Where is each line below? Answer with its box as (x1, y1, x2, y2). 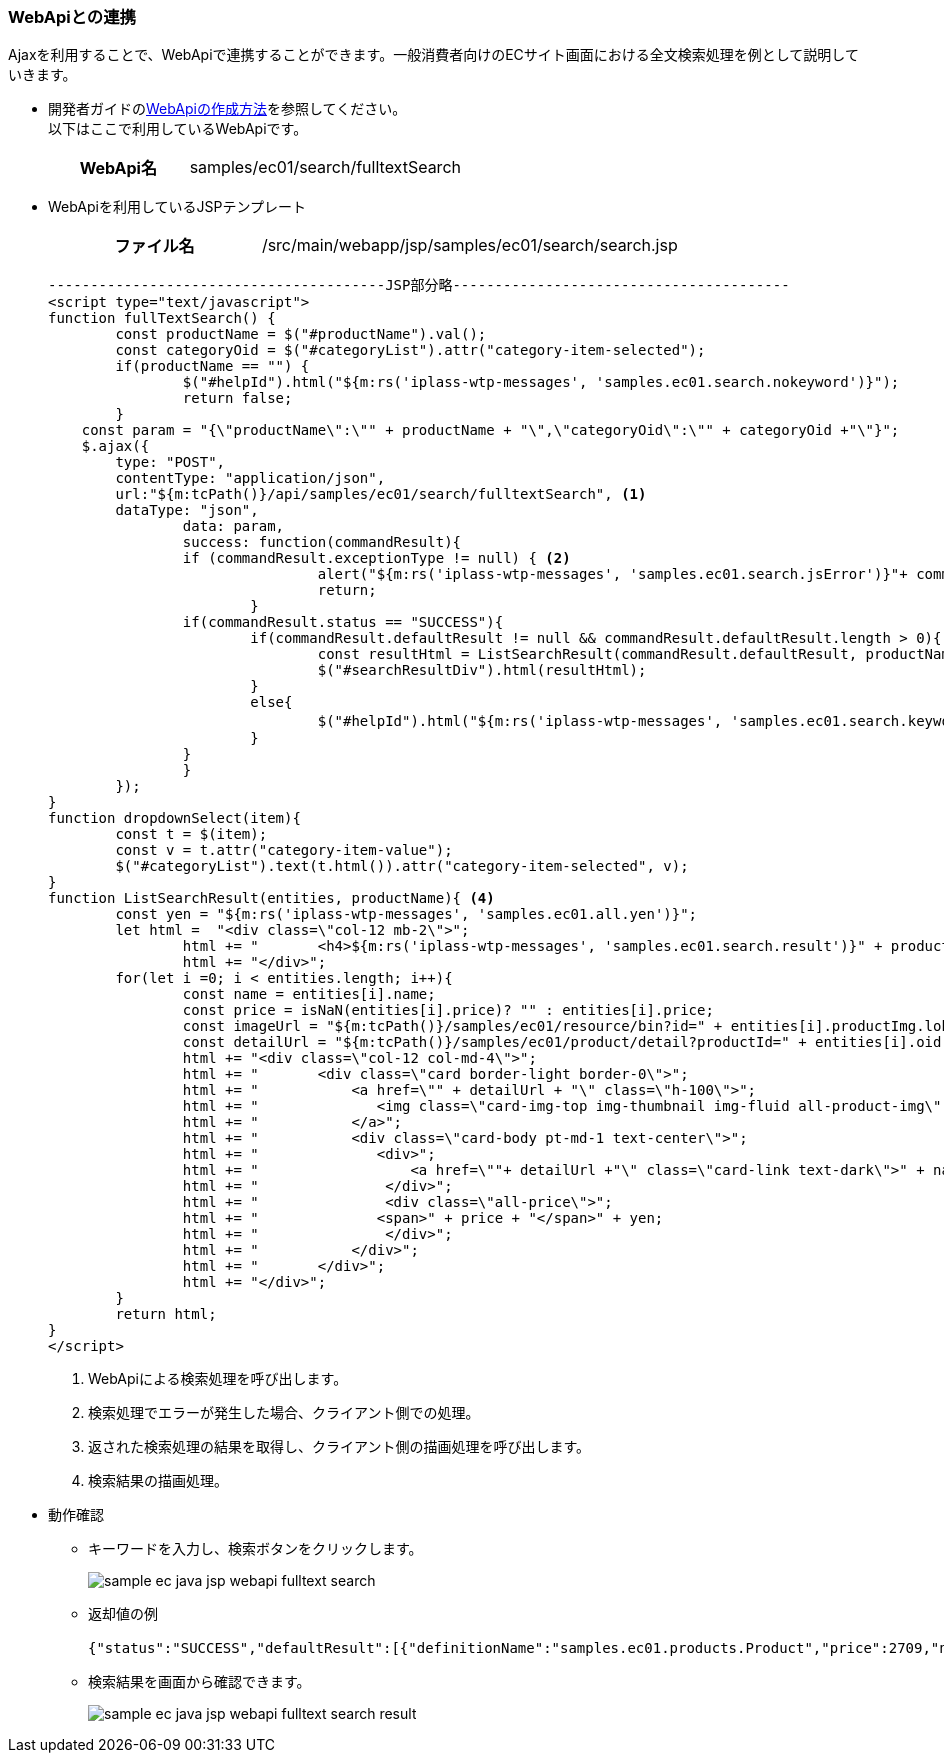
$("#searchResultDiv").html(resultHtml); (317, 662, 647, 679)
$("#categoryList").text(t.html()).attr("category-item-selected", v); (115, 858, 689, 875)
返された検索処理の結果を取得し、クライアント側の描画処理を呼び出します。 (88, 1438, 591, 1456)
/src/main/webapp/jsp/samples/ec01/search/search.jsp (261, 235, 678, 256)
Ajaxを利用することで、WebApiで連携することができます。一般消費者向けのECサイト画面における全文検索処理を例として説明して (8, 46, 859, 64)
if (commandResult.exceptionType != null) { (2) (182, 550, 571, 567)
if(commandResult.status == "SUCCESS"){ (182, 614, 504, 631)
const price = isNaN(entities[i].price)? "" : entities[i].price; (182, 1002, 714, 1019)
